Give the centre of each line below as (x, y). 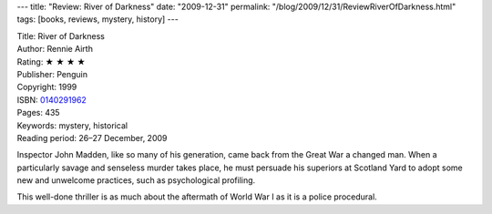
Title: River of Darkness (61, 36)
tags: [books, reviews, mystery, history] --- (98, 19)
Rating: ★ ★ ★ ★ (51, 61)
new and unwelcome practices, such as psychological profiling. (136, 180)
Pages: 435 (38, 113)
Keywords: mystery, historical (72, 125)
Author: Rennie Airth (55, 49)
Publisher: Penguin (52, 74)
